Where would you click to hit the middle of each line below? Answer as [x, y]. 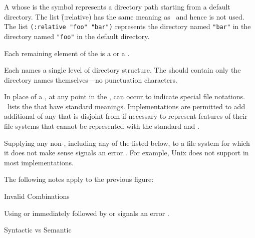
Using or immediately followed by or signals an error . [87, 213]
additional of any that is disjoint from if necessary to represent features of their [126, 116]
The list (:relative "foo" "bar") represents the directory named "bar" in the [127, 26]
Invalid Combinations [37, 196]
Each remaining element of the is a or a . [67, 53]
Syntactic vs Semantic [38, 230]
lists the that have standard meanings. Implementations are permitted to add [126, 106]
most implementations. [39, 162]
